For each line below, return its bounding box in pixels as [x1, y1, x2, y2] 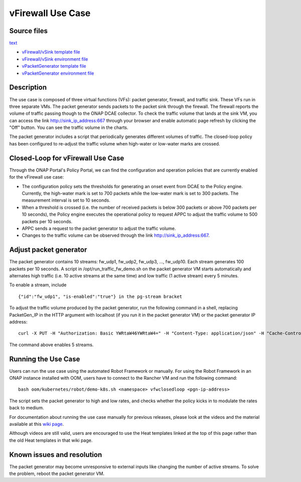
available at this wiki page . [9, 421, 64, 427]
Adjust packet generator [9, 246, 87, 254]
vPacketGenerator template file [22, 63, 86, 69]
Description [9, 83, 47, 92]
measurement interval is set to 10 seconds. [22, 197, 110, 203]
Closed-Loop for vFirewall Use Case [9, 153, 124, 163]
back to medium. [9, 405, 44, 411]
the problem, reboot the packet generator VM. [9, 470, 105, 476]
